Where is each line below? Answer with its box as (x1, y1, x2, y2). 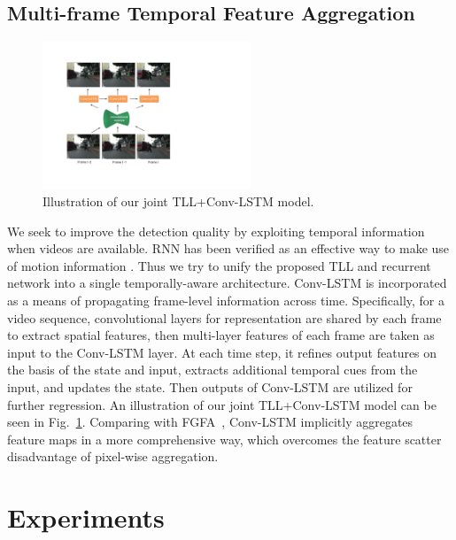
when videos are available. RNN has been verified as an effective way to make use (7, 239, 450, 258)
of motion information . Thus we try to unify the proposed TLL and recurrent (7, 256, 431, 274)
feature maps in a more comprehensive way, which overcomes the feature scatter (7, 429, 442, 448)
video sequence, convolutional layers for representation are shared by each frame (7, 308, 442, 327)
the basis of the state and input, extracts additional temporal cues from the (7, 360, 418, 379)
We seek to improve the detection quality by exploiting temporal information (7, 221, 425, 240)
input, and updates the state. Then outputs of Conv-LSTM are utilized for (7, 378, 413, 397)
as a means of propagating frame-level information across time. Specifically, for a (7, 291, 445, 310)
